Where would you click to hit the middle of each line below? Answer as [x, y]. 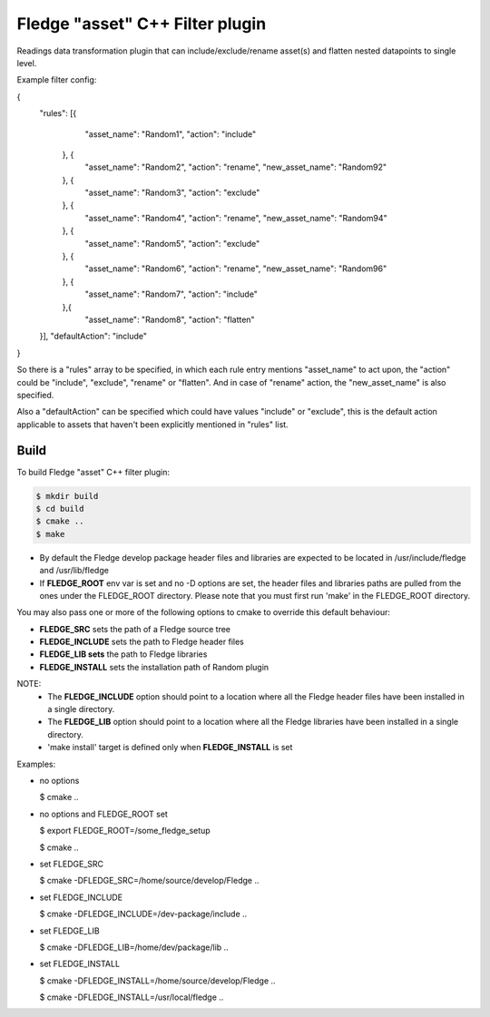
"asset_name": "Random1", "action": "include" [171, 134]
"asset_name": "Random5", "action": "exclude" [172, 243]
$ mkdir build [67, 496]
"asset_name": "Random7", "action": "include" [171, 294]
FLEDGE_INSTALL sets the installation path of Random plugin [154, 667]
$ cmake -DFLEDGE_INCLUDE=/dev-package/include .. [143, 914]
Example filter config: [57, 80]
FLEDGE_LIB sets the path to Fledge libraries [123, 654]
